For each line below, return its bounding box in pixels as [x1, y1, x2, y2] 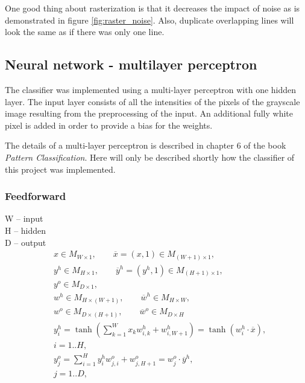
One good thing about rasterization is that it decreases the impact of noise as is [5, 2, 300, 14]
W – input [5, 212, 43, 225]
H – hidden [5, 224, 46, 236]
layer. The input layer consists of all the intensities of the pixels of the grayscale [5, 95, 300, 108]
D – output [5, 236, 46, 248]
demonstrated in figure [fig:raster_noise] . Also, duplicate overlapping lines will [5, 13, 294, 26]
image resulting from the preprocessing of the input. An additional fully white [5, 107, 294, 120]
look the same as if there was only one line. [5, 25, 165, 38]
